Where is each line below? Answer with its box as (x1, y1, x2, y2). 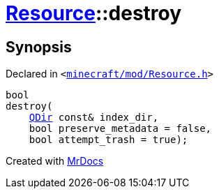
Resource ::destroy (6, 1, 182, 25)
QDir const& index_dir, (29, 112, 159, 124)
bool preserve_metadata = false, (29, 123, 212, 135)
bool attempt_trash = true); (29, 134, 188, 146)
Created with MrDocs (6, 155, 104, 167)
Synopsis (6, 38, 72, 56)
